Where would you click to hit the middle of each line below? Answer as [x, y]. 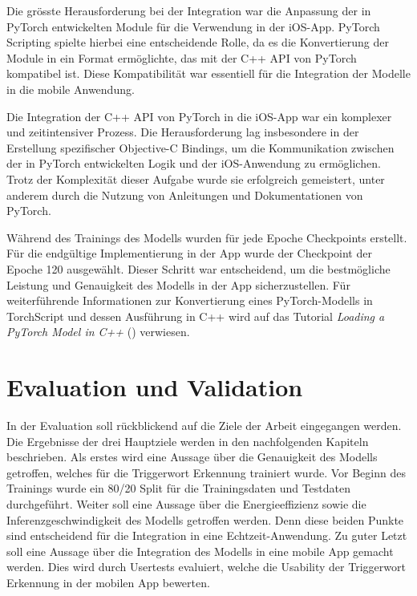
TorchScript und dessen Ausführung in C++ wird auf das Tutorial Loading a [196, 316]
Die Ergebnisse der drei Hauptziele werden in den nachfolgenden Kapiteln [188, 441]
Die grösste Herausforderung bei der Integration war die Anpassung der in [189, 10]
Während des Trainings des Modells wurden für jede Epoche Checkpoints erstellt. [207, 237]
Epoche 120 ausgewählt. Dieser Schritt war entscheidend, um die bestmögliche [198, 268]
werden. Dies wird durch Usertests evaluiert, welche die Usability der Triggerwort [206, 567]
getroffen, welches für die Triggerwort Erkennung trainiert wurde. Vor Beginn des [206, 472]
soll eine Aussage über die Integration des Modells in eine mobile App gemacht [200, 551]
